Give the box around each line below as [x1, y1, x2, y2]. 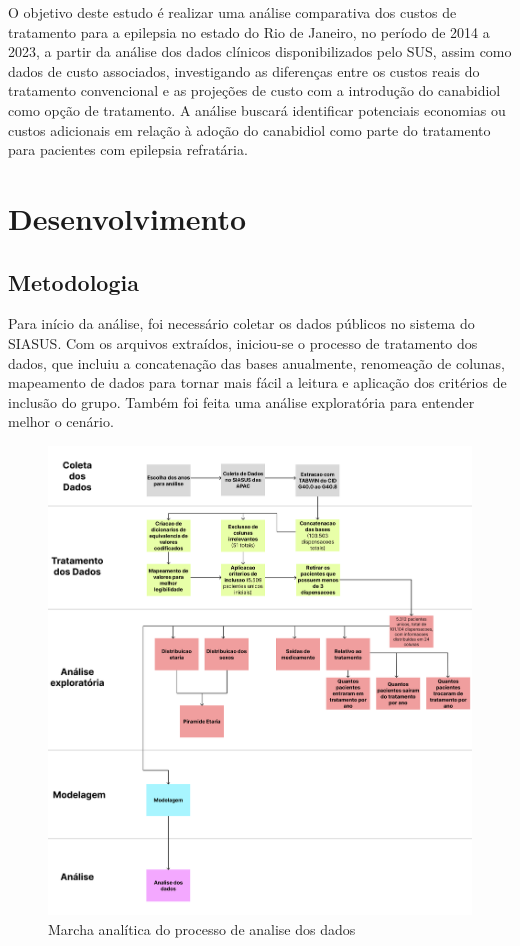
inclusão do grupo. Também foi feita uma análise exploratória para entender [8, 391, 475, 412]
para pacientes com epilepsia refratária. [8, 139, 248, 160]
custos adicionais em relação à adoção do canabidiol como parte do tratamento [8, 119, 491, 140]
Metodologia [8, 266, 139, 297]
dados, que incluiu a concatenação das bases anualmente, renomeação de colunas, [8, 352, 505, 373]
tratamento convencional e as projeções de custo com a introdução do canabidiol [8, 80, 501, 101]
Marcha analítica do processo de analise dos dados [48, 918, 356, 939]
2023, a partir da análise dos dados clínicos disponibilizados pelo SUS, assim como [8, 41, 512, 62]
